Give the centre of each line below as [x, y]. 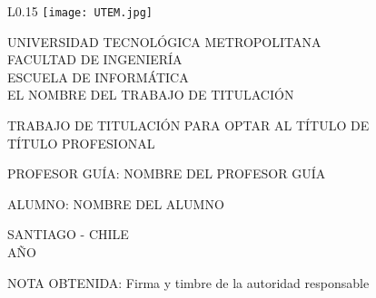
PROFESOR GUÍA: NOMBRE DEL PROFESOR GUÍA [167, 173]
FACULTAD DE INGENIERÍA [95, 59]
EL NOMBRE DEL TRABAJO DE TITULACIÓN [151, 95]
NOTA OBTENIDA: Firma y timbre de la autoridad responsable [188, 282]
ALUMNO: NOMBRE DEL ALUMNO [116, 203]
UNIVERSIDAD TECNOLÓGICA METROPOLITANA [164, 41]
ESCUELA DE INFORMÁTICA [98, 77]
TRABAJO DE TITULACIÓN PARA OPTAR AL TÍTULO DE [188, 125]
